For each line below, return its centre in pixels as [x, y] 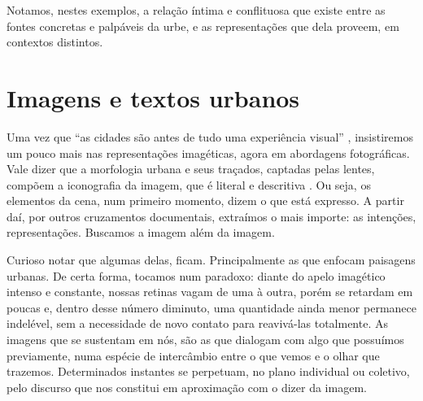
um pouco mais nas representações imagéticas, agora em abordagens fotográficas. [208, 153]
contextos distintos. [55, 42]
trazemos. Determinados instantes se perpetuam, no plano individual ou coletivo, [208, 371]
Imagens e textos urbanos [153, 97]
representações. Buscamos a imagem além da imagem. [141, 232]
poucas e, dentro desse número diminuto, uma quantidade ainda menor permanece [211, 307]
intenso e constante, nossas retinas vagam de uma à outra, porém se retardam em [210, 292]
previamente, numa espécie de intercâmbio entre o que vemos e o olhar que [193, 355]
